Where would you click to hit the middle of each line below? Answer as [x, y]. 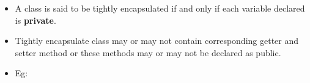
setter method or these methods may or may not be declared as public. [148, 52]
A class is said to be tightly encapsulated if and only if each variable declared [160, 8]
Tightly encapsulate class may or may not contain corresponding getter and [157, 41]
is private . [35, 20]
